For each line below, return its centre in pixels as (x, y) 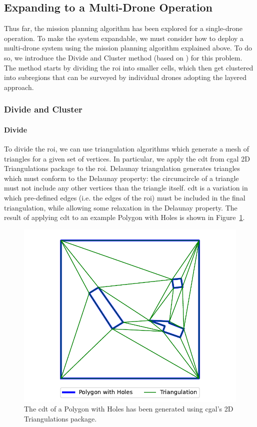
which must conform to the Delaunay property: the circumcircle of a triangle (121, 178)
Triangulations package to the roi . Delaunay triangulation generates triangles (122, 168)
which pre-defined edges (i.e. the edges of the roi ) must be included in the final (125, 197)
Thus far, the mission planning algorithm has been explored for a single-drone (123, 28)
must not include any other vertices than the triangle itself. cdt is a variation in (126, 188)
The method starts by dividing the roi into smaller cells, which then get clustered (129, 67)
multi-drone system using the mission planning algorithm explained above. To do (128, 48)
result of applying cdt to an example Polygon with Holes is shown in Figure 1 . (124, 217)
